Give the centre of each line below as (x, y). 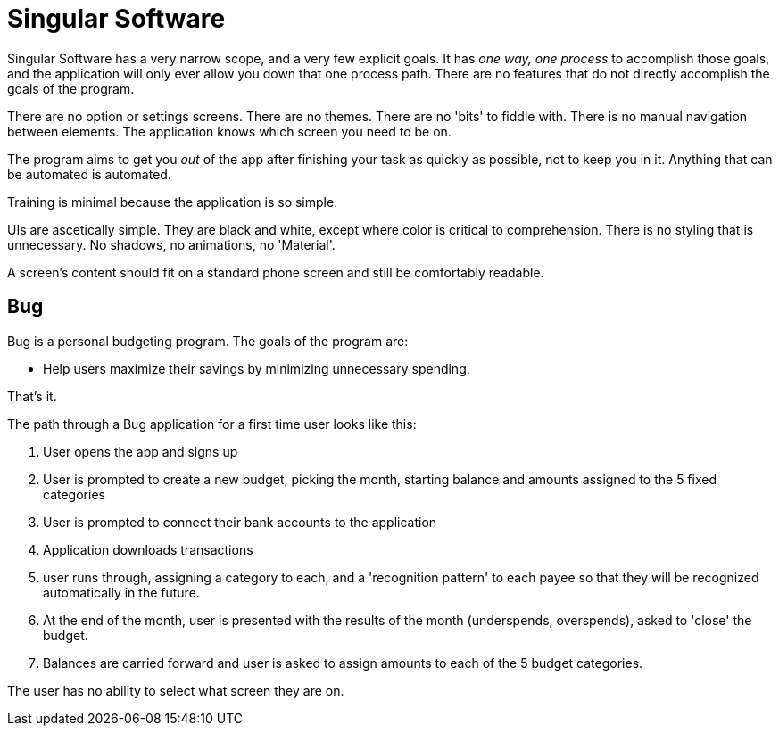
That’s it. (32, 396)
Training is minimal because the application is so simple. (173, 202)
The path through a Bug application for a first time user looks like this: (212, 424)
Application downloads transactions (148, 549)
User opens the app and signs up (141, 451)
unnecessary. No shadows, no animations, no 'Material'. (171, 244)
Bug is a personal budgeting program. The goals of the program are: (208, 341)
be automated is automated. (89, 174)
